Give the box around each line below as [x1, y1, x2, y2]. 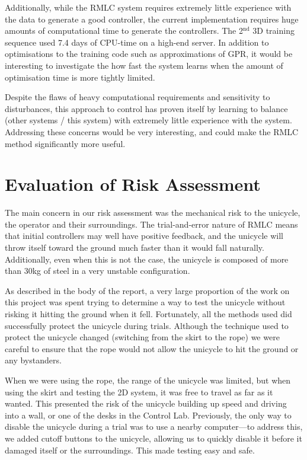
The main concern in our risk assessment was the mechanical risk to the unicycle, [5, 206, 300, 219]
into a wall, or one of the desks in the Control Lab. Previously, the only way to [5, 408, 292, 421]
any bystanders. [5, 354, 62, 366]
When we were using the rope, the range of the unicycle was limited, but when [5, 373, 291, 386]
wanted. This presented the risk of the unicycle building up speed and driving [5, 397, 287, 410]
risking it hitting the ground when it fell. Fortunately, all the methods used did [5, 308, 292, 320]
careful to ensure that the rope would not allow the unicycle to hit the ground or [5, 342, 299, 354]
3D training [252, 24, 295, 37]
